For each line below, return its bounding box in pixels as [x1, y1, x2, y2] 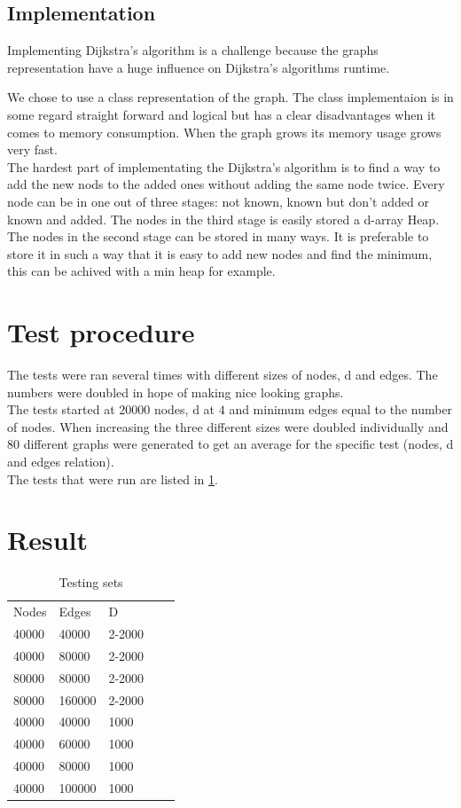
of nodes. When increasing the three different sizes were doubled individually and [7, 417, 449, 435]
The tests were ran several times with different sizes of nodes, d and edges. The [7, 365, 438, 384]
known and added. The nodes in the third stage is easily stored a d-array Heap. [7, 209, 440, 228]
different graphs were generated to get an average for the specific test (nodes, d [23, 435, 454, 453]
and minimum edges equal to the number [229, 400, 453, 419]
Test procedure [7, 314, 195, 350]
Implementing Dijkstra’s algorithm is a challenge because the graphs [7, 41, 379, 59]
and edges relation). [7, 452, 114, 471]
